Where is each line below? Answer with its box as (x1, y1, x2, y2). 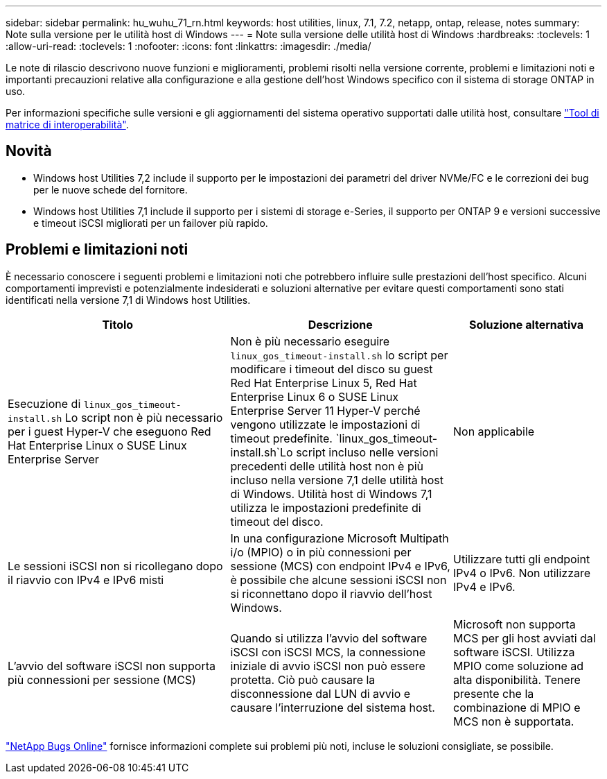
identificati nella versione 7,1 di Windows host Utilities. (6, 293, 251, 306)
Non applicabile (453, 424, 535, 438)
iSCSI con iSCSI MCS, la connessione (230, 644, 425, 659)
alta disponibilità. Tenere (453, 672, 581, 687)
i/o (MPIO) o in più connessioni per (230, 545, 412, 559)
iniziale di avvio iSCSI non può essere (230, 658, 425, 673)
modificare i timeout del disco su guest (230, 361, 433, 376)
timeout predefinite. (230, 431, 333, 445)
